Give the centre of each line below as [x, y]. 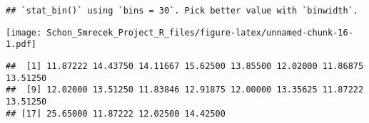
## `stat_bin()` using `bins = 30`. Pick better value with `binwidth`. [182, 11]
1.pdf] [21, 44]
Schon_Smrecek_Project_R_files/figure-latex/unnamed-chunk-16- [200, 32]
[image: [24, 32]
